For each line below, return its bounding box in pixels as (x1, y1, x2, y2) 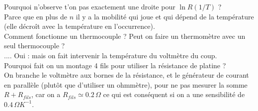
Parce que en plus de (4, 11, 68, 21)
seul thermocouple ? (4, 40, 65, 51)
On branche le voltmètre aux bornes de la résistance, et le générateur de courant (4, 70, 249, 80)
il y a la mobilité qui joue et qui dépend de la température (76, 11, 254, 21)
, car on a (31, 89, 61, 100)
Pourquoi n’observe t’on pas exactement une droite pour (4, 1, 175, 11)
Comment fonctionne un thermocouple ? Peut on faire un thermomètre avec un (4, 30, 246, 41)
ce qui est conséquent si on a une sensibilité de (103, 89, 245, 100)
